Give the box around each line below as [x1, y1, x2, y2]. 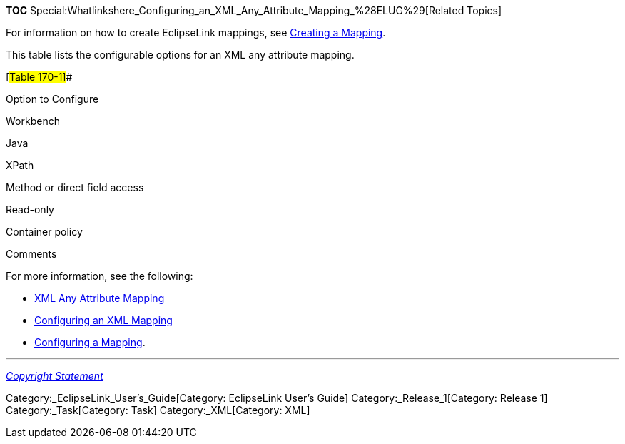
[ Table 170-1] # [6, 71, 73, 83]
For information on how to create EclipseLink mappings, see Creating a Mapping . [6, 26, 386, 39]
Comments [6, 248, 57, 260]
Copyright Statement [6, 370, 103, 382]
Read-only [6, 203, 54, 216]
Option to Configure [6, 93, 99, 105]
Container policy [6, 226, 83, 238]
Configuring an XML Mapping [34, 314, 173, 326]
